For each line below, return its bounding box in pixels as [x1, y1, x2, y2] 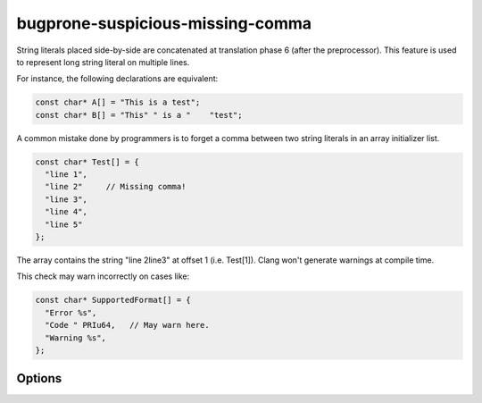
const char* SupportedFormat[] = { [35, 295, 191, 306]
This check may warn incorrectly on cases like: [16, 271, 190, 281]
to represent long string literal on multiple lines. [16, 56, 190, 67]
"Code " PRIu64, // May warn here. [45, 320, 210, 331]
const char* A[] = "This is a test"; [35, 97, 201, 107]
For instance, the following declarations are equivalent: [16, 73, 219, 84]
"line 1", [45, 170, 88, 180]
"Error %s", [45, 307, 97, 317]
